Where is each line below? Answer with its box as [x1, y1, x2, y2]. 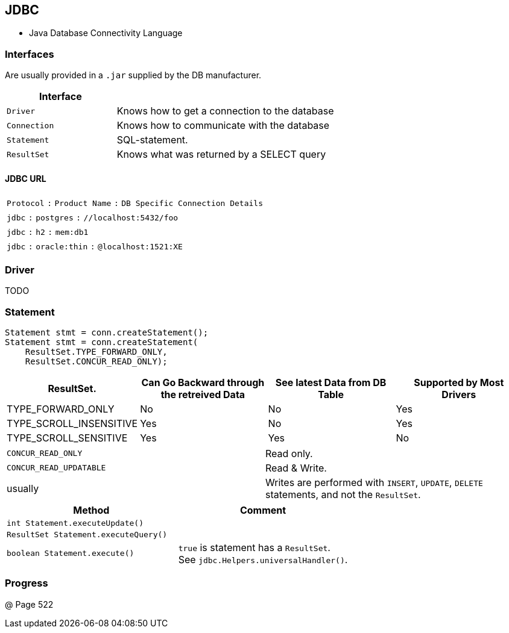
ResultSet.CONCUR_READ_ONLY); [25, 356, 168, 366]
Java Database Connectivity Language [29, 28, 183, 39]
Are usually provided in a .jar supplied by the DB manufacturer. [5, 70, 262, 81]
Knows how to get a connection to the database [116, 105, 334, 117]
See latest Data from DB [275, 376, 387, 388]
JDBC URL [5, 173, 46, 184]
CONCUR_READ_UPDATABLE [7, 463, 106, 473]
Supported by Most [414, 376, 504, 388]
